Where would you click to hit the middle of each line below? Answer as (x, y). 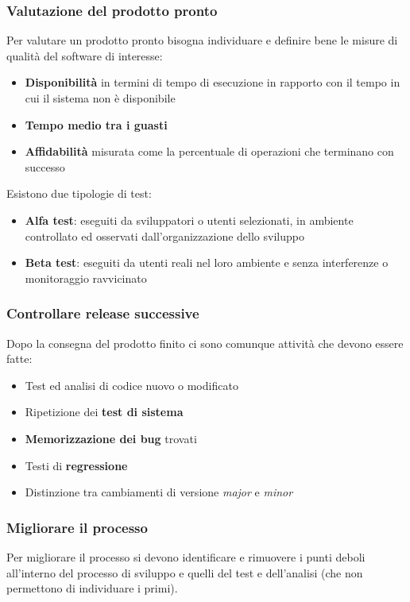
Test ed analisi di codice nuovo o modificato (132, 385)
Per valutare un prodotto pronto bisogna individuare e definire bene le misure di (202, 40)
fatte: (19, 359)
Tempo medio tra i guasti (96, 124)
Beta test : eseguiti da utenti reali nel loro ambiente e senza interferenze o (207, 262)
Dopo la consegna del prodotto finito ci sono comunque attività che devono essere (205, 343)
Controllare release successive (103, 313)
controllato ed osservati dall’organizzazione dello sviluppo (164, 235)
